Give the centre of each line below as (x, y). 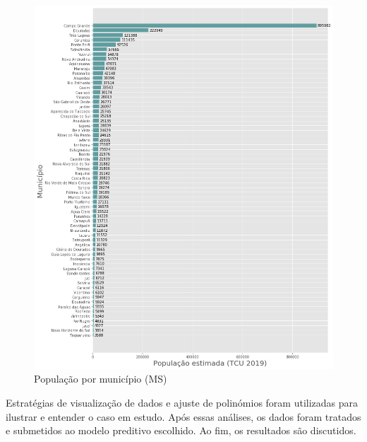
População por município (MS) (101, 379)
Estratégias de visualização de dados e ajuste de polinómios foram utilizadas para (182, 402)
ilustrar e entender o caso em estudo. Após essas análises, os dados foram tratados (183, 416)
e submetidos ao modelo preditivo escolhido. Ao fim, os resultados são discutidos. (181, 430)
